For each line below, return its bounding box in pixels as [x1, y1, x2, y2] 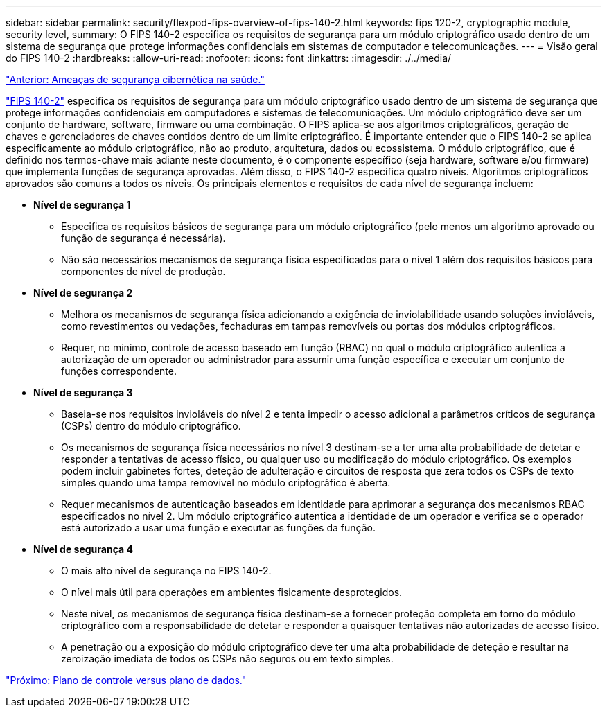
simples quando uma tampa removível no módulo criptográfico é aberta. [61, 477, 391, 488]
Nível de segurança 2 [33, 287, 133, 299]
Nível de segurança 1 [33, 199, 131, 211]
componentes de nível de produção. [61, 265, 226, 277]
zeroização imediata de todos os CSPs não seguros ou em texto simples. [61, 653, 394, 664]
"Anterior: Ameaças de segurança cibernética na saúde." [6, 73, 265, 85]
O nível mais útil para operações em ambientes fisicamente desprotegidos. [61, 586, 403, 598]
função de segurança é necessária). [61, 232, 226, 244]
